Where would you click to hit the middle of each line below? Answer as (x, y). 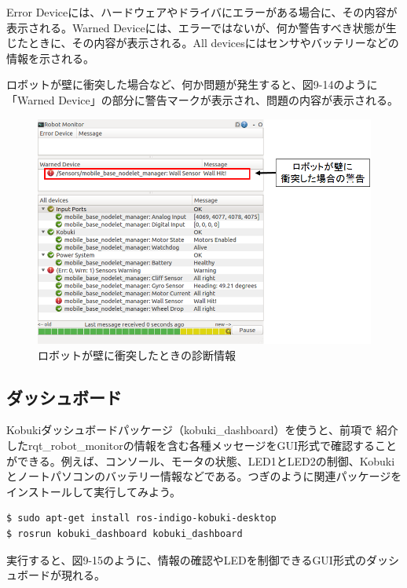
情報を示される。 (50, 58)
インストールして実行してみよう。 (94, 491)
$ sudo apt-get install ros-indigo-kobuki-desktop (141, 519)
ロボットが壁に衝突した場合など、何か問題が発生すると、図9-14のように (192, 84)
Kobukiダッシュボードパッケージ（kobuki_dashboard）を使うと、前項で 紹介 (202, 430)
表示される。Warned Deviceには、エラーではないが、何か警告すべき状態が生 (202, 27)
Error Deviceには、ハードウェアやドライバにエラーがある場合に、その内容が (202, 12)
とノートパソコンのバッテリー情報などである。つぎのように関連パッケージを (204, 476)
